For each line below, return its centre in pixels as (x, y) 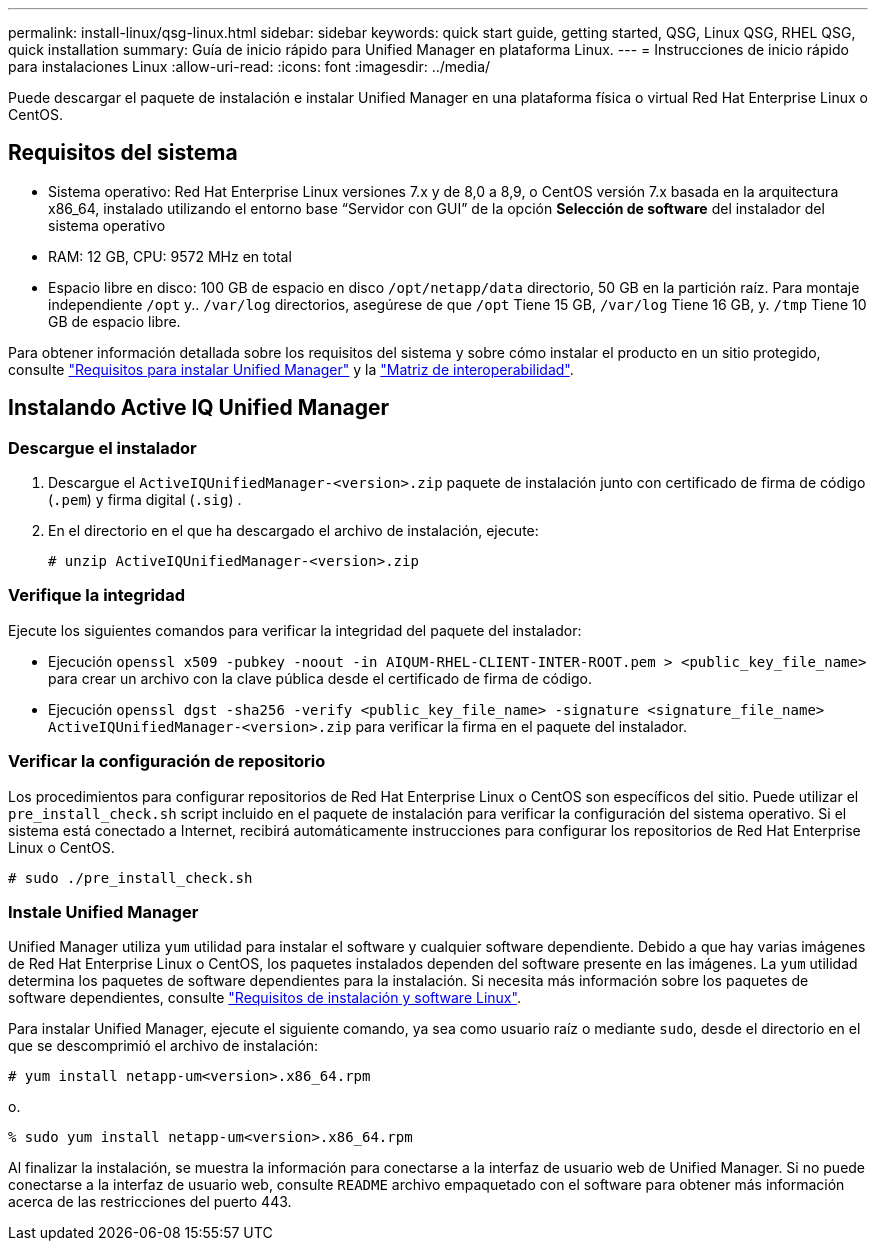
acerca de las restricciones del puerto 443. (150, 1202)
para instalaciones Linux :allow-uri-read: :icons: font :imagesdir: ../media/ (249, 66)
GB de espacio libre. (114, 321)
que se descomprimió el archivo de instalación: (163, 1046)
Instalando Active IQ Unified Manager (199, 408)
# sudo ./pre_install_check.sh (130, 877)
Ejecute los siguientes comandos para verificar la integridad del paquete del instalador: (295, 630)
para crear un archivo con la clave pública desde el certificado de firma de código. (320, 678)
